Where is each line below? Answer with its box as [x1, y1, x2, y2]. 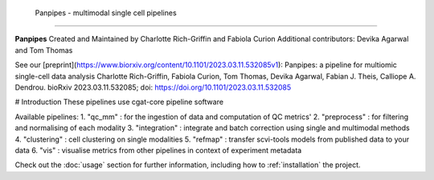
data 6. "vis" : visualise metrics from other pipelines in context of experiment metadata [14, 145, 302, 155]
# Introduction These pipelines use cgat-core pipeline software [14, 97, 224, 107]
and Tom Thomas [14, 45, 73, 55]
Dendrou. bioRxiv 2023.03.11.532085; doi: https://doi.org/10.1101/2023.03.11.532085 [14, 82, 292, 92]
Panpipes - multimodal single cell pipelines [35, 8, 177, 18]
